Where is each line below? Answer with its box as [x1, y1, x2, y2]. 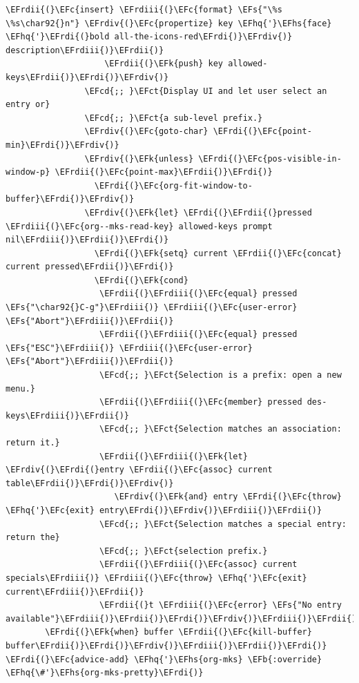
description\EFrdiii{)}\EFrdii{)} [6, 45, 164, 55]
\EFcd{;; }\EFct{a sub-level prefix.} [84, 113, 263, 123]
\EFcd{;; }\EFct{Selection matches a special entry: [99, 519, 347, 529]
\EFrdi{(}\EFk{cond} [94, 275, 188, 285]
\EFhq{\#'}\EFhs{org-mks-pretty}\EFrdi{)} [6, 668, 204, 678]
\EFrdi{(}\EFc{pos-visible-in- [198, 153, 342, 164]
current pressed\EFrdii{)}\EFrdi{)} [6, 262, 174, 272]
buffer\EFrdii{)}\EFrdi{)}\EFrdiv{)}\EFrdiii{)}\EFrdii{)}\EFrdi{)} [6, 640, 327, 651]
